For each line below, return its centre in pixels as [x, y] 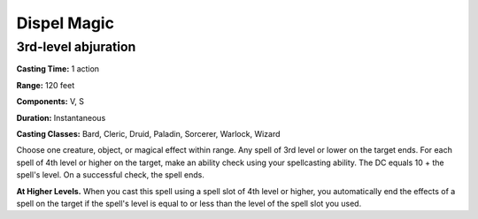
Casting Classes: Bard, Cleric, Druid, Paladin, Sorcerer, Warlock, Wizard [148, 133]
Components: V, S [50, 102]
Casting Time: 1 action [58, 69]
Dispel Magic [66, 23]
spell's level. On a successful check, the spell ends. [111, 175]
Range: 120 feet [46, 85]
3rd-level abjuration [76, 47]
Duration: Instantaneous [61, 117]
